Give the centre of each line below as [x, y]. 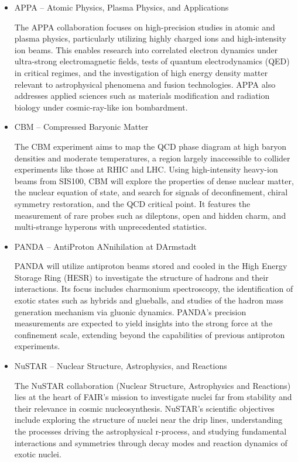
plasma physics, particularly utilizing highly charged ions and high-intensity [150, 38]
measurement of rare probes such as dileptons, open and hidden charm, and [150, 215]
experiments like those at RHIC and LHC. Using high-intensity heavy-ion [146, 169]
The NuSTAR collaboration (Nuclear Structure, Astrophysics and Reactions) [153, 385]
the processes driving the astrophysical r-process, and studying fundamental [150, 431]
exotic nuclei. [38, 454]
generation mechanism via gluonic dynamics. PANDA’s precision [130, 311]
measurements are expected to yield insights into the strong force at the [143, 323]
